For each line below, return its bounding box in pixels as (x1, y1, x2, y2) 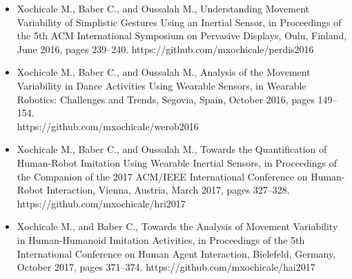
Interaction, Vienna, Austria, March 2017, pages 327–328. (46, 183, 290, 197)
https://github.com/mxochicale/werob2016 (17, 118, 199, 133)
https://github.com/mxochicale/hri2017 (17, 196, 186, 210)
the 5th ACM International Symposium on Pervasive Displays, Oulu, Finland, (17, 28, 347, 43)
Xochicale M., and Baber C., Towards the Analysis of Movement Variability (17, 219, 338, 234)
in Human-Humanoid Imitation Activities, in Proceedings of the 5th (17, 232, 305, 247)
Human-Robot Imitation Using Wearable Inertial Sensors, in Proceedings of (17, 155, 338, 169)
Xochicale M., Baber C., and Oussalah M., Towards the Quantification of (17, 142, 327, 156)
